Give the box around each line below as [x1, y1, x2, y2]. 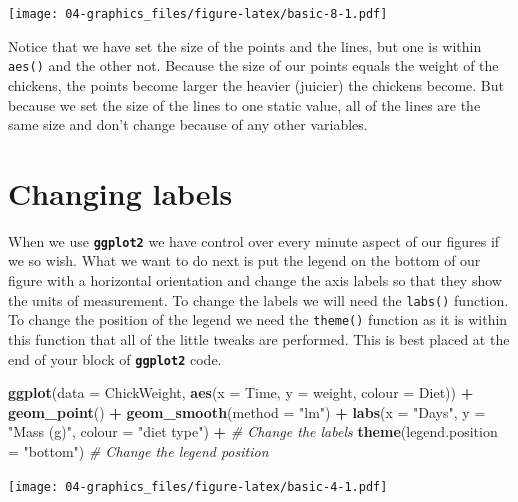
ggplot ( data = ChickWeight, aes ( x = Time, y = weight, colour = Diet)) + [8, 382, 474, 403]
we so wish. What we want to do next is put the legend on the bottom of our [8, 250, 481, 271]
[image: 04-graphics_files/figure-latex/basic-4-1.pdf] [8, 479, 388, 494]
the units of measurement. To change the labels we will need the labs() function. [8, 289, 509, 310]
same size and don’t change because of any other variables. [8, 114, 368, 135]
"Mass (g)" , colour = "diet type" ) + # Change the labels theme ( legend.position [8, 421, 498, 442]
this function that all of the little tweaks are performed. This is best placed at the [8, 328, 510, 349]
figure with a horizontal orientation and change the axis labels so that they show [8, 270, 502, 291]
